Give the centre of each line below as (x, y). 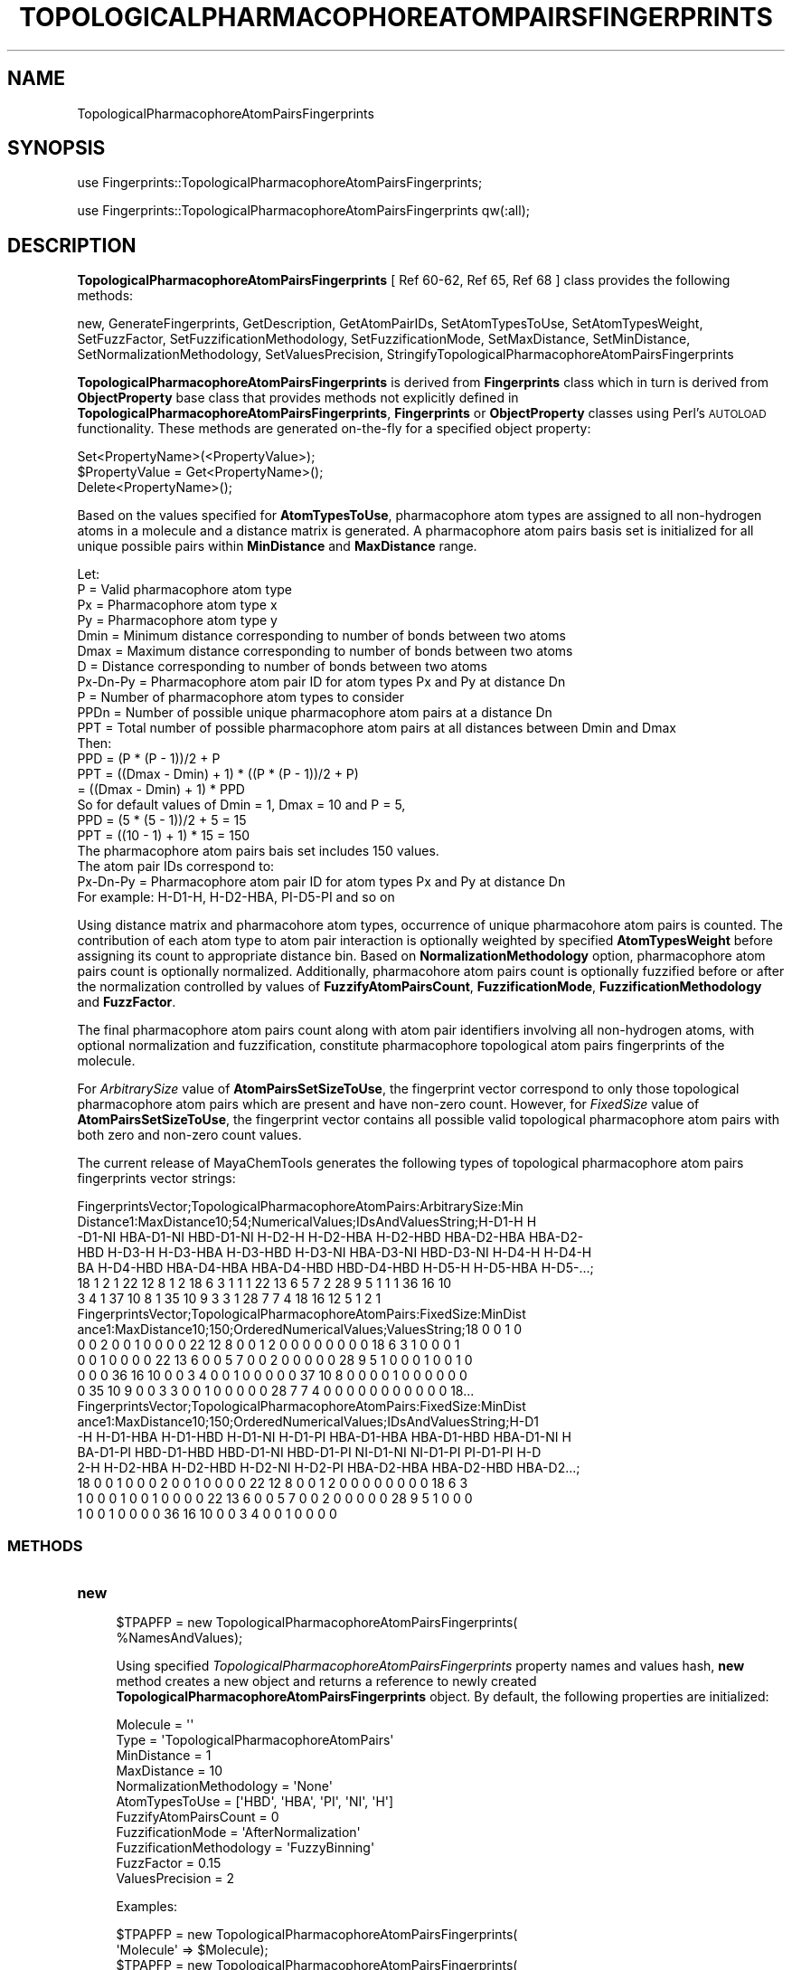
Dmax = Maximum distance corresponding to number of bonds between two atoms (325, 651)
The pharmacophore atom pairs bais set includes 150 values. (258, 851)
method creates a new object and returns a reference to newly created (326, 1681)
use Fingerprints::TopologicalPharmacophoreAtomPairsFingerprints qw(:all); (303, 211)
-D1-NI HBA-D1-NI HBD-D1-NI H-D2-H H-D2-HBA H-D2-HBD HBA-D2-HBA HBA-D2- (330, 1237)
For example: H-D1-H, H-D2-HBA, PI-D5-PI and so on (236, 897)
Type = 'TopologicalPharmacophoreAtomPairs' (255, 1740)
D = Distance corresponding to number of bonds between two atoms (282, 667)
